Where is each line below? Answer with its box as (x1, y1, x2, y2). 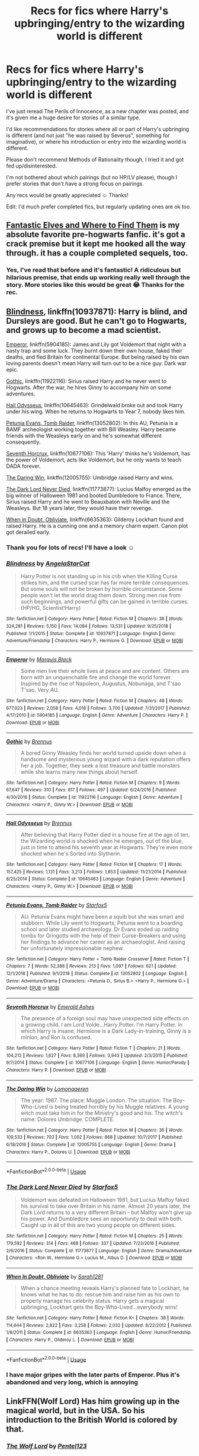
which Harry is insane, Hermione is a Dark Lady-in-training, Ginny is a (20, 1027, 191, 1034)
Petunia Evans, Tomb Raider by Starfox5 (6, 901, 108, 909)
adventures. (6, 390, 36, 397)
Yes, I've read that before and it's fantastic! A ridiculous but (6, 266, 181, 274)
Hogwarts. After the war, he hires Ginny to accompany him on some (6, 384, 172, 391)
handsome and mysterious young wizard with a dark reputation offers (20, 755, 191, 762)
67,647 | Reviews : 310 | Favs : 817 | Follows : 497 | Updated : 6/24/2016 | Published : (6, 787, 177, 793)
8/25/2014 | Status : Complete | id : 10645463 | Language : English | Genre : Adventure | (6, 876, 185, 882)
